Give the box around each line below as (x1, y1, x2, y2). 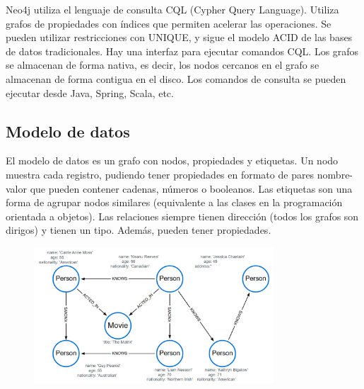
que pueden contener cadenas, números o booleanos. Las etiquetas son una (30, 181, 353, 196)
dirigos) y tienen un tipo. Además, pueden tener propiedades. (6, 222, 271, 237)
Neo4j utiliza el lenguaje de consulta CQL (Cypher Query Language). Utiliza (6, 2, 339, 16)
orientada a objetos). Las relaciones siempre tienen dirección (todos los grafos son (6, 208, 359, 223)
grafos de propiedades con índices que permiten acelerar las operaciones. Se (6, 16, 331, 30)
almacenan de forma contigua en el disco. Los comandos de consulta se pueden (6, 71, 346, 86)
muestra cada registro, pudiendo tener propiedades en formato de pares (6, 167, 315, 181)
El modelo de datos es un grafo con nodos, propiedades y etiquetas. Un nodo (6, 153, 339, 168)
